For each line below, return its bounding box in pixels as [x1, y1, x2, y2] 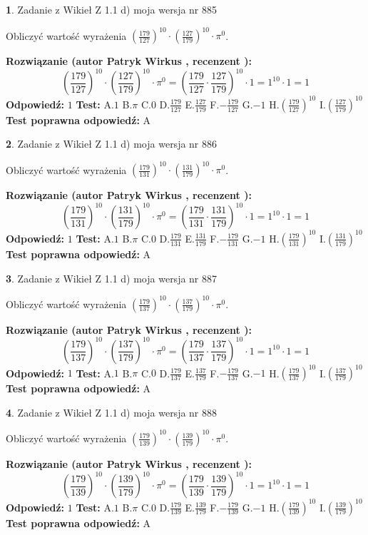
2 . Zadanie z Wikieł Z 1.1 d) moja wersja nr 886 [6, 136, 218, 151]
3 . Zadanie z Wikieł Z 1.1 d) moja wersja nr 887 [6, 270, 218, 285]
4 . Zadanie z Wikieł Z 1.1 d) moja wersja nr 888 [6, 404, 218, 419]
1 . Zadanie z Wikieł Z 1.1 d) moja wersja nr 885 [6, 2, 218, 16]
